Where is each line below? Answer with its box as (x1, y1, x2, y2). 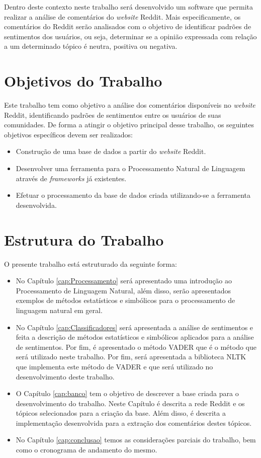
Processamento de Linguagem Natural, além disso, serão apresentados (16, 285, 231, 295)
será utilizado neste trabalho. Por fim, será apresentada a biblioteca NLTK (16, 351, 246, 362)
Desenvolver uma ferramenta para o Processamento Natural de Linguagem (16, 163, 245, 174)
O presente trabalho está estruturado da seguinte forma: (4, 258, 177, 269)
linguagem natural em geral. (16, 304, 103, 315)
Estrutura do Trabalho (4, 229, 164, 250)
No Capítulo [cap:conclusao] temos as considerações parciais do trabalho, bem (16, 434, 256, 445)
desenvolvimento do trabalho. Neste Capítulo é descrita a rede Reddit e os (16, 398, 245, 408)
